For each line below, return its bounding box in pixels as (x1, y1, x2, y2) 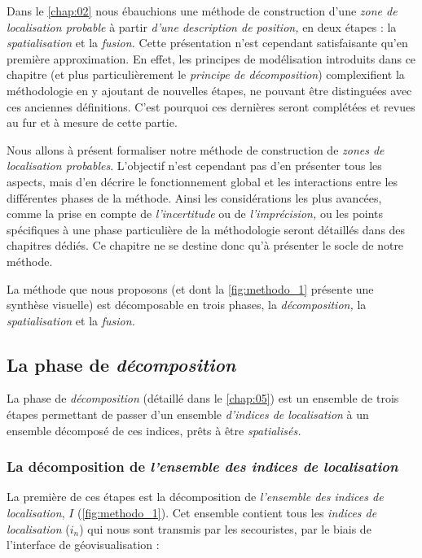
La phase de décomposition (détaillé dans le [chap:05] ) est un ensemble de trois (7, 390, 399, 407)
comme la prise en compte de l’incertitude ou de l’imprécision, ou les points (7, 205, 384, 222)
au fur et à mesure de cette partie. (7, 114, 178, 131)
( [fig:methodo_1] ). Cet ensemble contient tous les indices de (77, 504, 377, 521)
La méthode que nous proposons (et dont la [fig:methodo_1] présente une (7, 280, 374, 297)
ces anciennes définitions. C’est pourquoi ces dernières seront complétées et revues (7, 98, 415, 115)
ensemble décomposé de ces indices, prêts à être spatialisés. (7, 421, 301, 438)
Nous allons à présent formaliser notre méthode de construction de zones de (7, 141, 385, 158)
